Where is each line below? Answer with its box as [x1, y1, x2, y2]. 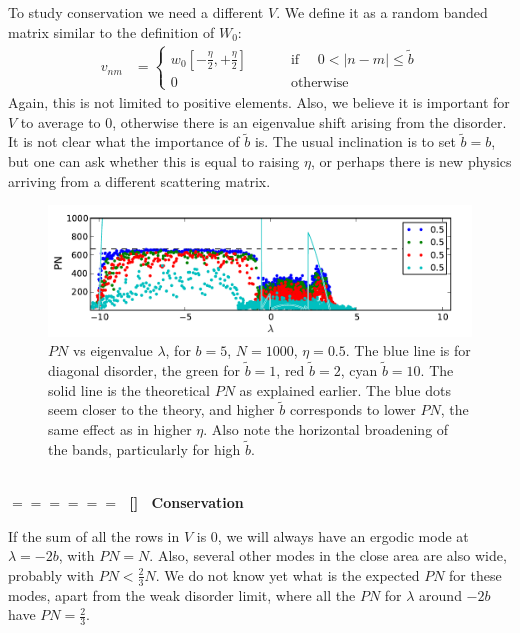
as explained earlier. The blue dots [239, 379, 451, 400]
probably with [8, 564, 95, 585]
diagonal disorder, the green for [48, 359, 240, 380]
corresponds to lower [289, 399, 416, 420]
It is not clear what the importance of [8, 131, 240, 152]
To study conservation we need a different [8, 2, 264, 22]
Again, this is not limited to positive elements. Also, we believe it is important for [8, 92, 510, 112]
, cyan [340, 359, 378, 380]
